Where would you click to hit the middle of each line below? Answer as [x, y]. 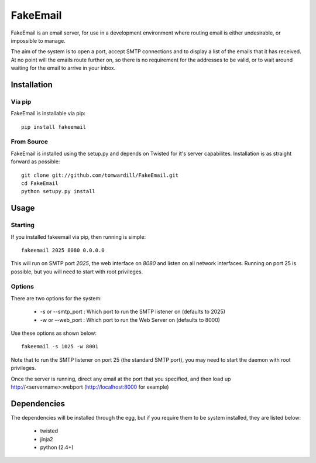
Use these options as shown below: [54, 333]
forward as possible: [35, 162]
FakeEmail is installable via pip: [48, 114]
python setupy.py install [59, 191]
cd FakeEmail [40, 183]
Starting [23, 225]
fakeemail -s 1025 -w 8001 [60, 347]
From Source [29, 142]
